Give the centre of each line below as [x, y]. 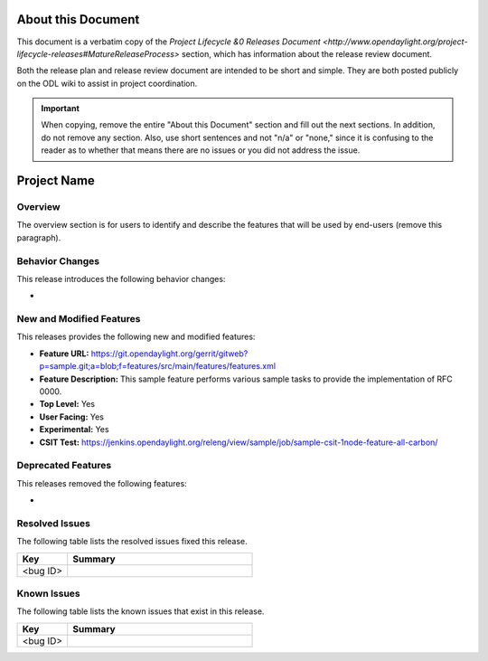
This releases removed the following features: [102, 483]
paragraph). [39, 237]
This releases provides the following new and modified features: [136, 337]
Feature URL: [64, 354]
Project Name [56, 181]
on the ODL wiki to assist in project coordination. [107, 83]
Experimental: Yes [74, 430]
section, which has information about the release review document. [307, 53]
